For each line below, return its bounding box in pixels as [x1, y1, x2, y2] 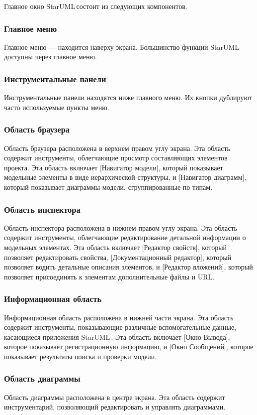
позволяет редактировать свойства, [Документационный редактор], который [4, 252, 232, 262]
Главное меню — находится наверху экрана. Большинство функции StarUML [4, 41, 240, 52]
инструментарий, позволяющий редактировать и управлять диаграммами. [4, 402, 226, 412]
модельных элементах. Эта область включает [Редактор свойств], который [4, 242, 227, 252]
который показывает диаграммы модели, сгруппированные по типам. [4, 182, 213, 192]
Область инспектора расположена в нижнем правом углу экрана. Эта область [4, 222, 237, 233]
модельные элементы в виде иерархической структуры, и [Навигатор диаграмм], [4, 172, 247, 182]
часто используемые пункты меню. [4, 102, 109, 112]
